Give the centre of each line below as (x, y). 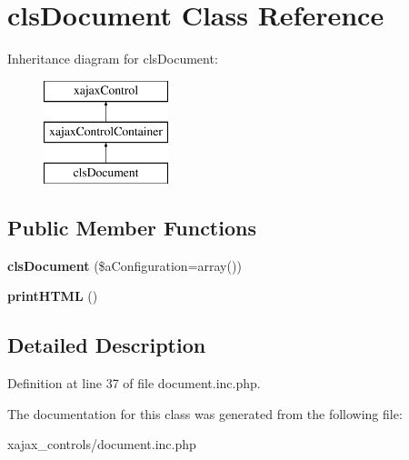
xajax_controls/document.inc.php (102, 444)
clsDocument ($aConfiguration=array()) (125, 265)
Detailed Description (107, 345)
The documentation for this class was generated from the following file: (205, 413)
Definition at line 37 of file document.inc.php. (134, 383)
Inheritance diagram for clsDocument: (113, 59)
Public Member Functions (132, 228)
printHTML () (53, 296)
